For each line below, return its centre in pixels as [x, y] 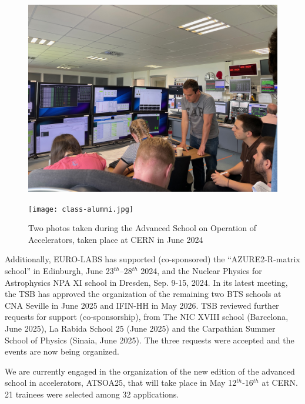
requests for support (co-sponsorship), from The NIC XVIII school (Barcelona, [147, 317]
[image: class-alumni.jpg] [81, 209]
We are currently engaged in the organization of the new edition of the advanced [150, 371]
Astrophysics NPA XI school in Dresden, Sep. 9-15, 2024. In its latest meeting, [146, 282]
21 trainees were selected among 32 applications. [92, 394]
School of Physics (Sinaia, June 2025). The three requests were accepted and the [150, 340]
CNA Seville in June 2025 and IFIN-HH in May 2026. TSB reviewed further [142, 305]
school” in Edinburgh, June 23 [59, 271]
